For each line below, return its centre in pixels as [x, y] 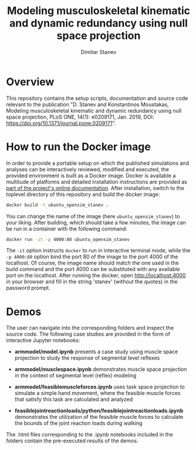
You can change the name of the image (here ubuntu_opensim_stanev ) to [93, 216]
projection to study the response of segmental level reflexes [87, 358]
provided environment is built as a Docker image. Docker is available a [91, 175]
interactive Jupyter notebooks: [43, 340]
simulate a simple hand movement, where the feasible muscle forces [97, 393]
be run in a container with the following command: [67, 229]
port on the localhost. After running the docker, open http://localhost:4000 [96, 275]
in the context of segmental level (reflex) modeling [75, 375]
